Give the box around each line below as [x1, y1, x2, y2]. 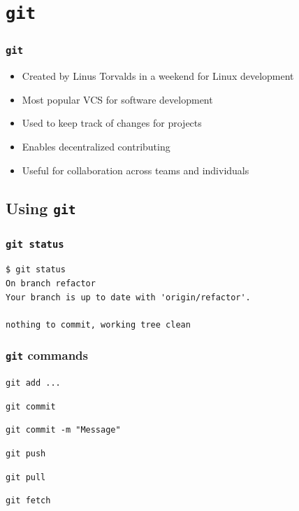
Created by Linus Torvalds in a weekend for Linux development [22, 69, 294, 83]
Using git [6, 197, 76, 218]
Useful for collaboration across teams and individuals [22, 162, 249, 177]
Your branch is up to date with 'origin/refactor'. [6, 292, 251, 302]
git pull [6, 472, 46, 482]
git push [6, 449, 46, 459]
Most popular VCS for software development [22, 92, 213, 106]
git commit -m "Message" [6, 425, 121, 435]
